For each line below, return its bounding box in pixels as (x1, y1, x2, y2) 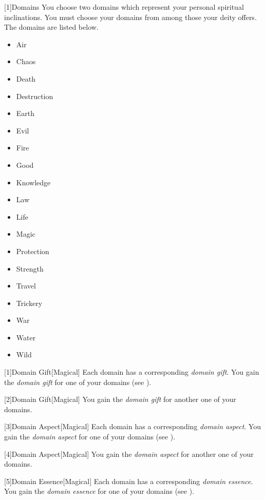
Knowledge (16, 177, 51, 187)
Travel (16, 280, 36, 291)
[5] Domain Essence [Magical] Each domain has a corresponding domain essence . (4, 475, 253, 486)
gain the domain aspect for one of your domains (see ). (4, 431, 176, 442)
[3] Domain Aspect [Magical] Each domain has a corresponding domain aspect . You (4, 421, 261, 432)
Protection (16, 245, 49, 256)
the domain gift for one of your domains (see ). (4, 376, 152, 387)
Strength (16, 263, 44, 274)
